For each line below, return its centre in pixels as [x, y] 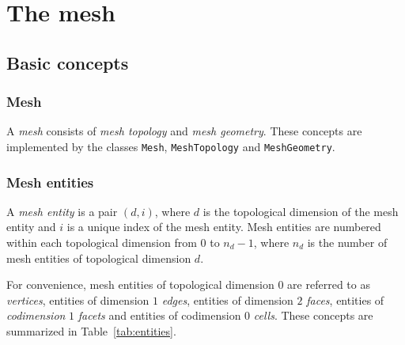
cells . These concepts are [313, 315]
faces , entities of [345, 300]
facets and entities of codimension [159, 315]
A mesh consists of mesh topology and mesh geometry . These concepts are [184, 131]
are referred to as [329, 284]
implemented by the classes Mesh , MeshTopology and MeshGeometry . [171, 146]
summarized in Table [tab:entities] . [91, 331]
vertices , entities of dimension [78, 300]
